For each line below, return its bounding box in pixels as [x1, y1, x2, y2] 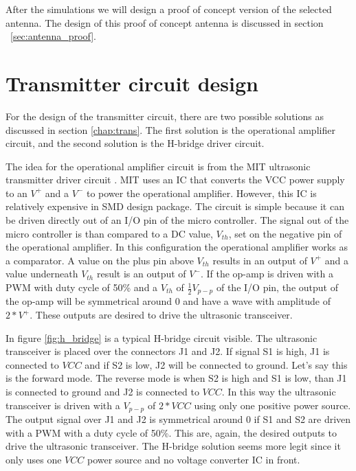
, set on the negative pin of [228, 226, 342, 240]
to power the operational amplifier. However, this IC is [86, 185, 317, 200]
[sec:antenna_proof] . [10, 29, 96, 43]
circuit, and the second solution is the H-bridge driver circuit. [5, 136, 265, 150]
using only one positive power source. [194, 398, 351, 412]
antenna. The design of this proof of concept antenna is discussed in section [5, 15, 324, 30]
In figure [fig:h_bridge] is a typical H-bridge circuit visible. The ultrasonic [5, 330, 318, 345]
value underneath [5, 266, 78, 281]
